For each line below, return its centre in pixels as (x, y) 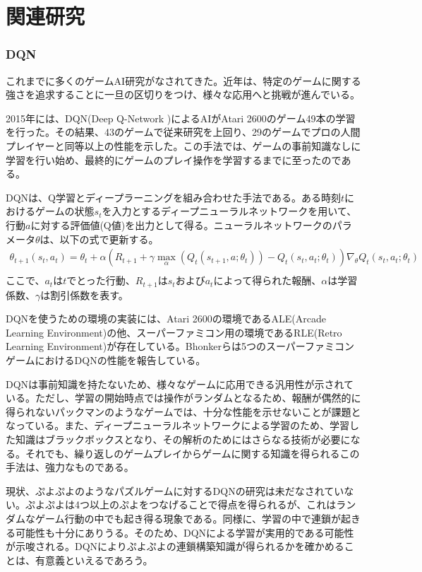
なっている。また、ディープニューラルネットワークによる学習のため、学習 (178, 425)
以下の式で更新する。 (109, 239)
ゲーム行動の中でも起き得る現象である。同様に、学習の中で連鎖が (188, 518)
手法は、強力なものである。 (70, 467)
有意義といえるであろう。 (94, 560)
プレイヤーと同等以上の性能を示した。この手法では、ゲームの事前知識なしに (183, 145)
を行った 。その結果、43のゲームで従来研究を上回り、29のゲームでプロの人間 (183, 132)
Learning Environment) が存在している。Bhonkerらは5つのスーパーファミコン (180, 346)
